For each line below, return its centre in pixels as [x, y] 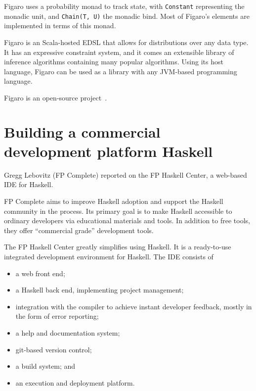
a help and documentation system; [68, 332]
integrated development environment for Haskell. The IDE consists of [109, 256]
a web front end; [40, 273]
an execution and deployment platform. [75, 382]
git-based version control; [54, 349]
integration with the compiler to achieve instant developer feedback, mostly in [134, 306]
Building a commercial [82, 131]
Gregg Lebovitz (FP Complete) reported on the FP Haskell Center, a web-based [126, 174]
